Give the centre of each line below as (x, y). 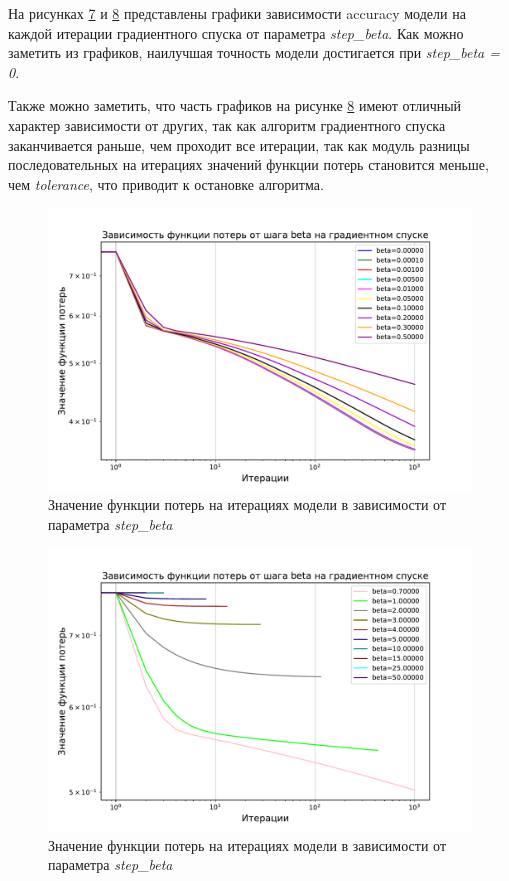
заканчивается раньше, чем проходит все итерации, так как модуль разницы (239, 144)
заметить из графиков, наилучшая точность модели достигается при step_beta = (254, 52)
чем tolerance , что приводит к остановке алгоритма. (166, 183)
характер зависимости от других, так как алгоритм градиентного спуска (227, 124)
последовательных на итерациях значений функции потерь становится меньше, (248, 164)
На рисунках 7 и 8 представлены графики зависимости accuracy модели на (237, 13)
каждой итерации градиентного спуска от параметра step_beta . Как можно (236, 32)
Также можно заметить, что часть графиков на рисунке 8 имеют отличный (235, 105)
